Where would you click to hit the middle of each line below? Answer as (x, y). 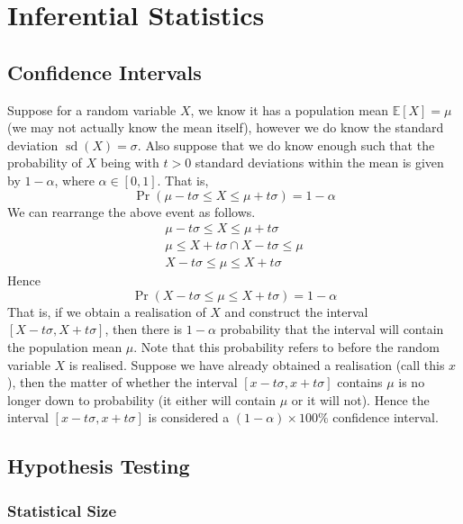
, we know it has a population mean (289, 109)
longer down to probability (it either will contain (142, 399)
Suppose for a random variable (92, 109)
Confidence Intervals (104, 72)
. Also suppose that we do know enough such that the (286, 145)
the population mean (65, 347)
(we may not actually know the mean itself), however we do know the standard (226, 127)
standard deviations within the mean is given (319, 163)
